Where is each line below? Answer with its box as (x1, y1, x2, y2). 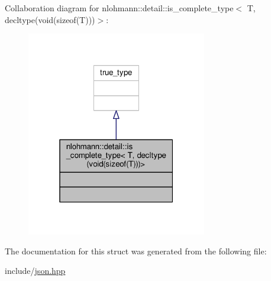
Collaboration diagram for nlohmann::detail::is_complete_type (5, 2, 234, 14)
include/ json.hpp (5, 264, 66, 277)
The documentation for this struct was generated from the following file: (5, 244, 267, 257)
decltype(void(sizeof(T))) (5, 13, 95, 25)
